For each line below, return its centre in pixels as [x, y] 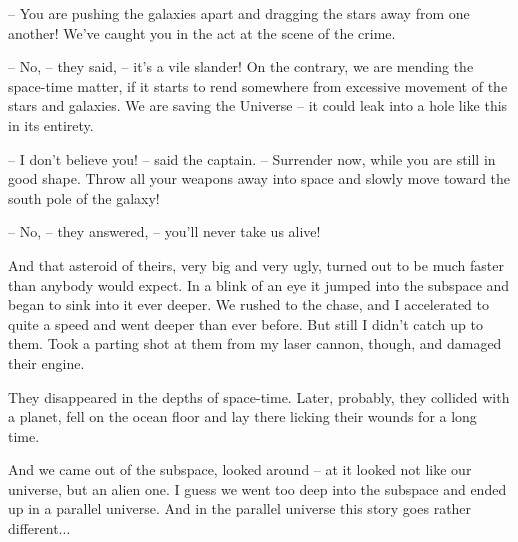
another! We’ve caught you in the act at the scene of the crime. [202, 32]
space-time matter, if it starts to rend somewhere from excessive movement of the [258, 85]
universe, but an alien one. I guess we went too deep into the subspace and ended [257, 488]
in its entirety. [51, 124]
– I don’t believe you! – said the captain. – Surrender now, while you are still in [252, 158]
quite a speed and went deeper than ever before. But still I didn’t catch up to [245, 323]
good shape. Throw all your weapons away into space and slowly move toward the [259, 178]
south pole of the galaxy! [84, 197]
